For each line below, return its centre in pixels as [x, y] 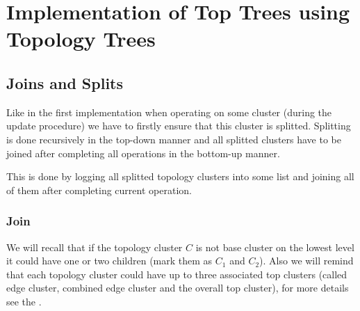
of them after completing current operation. [99, 190]
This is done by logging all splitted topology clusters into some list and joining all [180, 176]
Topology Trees [81, 39]
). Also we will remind [306, 261]
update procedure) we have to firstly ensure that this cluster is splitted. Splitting [179, 126]
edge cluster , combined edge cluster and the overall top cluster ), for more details [178, 288]
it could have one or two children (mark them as [109, 261]
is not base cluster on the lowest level [275, 247]
